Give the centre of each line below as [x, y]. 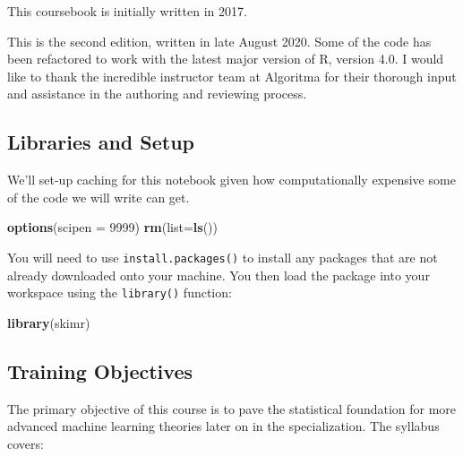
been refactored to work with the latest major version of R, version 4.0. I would [226, 59]
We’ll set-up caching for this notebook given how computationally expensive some [231, 180]
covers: [26, 443]
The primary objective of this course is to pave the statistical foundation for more [232, 408]
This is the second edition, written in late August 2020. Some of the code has [219, 41]
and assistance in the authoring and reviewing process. [157, 94]
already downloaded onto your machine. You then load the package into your [219, 275]
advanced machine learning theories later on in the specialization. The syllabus [223, 426]
